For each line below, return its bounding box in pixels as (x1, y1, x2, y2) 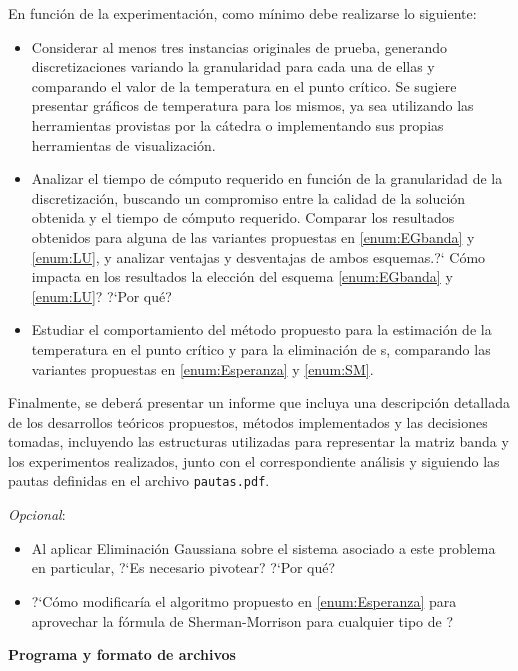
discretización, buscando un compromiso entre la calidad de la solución (31, 187, 466, 208)
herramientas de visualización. (31, 134, 216, 155)
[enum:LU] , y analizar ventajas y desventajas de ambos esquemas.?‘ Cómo (31, 246, 486, 267)
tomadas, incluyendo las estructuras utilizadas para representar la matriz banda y (8, 431, 509, 452)
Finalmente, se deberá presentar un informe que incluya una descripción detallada (8, 392, 510, 413)
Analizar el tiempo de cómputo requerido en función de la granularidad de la (31, 168, 503, 189)
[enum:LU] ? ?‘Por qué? (31, 285, 172, 306)
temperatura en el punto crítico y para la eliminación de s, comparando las (31, 338, 491, 359)
